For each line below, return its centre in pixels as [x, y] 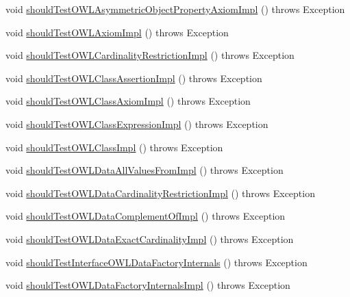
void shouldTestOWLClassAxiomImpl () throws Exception [128, 101]
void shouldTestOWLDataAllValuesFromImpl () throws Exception [145, 170]
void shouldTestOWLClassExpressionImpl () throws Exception [137, 124]
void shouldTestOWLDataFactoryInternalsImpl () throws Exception [148, 285]
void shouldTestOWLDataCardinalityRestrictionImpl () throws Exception [160, 193]
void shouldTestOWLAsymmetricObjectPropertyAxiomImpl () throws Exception [175, 9]
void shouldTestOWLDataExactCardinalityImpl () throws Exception [150, 238]
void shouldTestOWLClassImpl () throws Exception [114, 147]
